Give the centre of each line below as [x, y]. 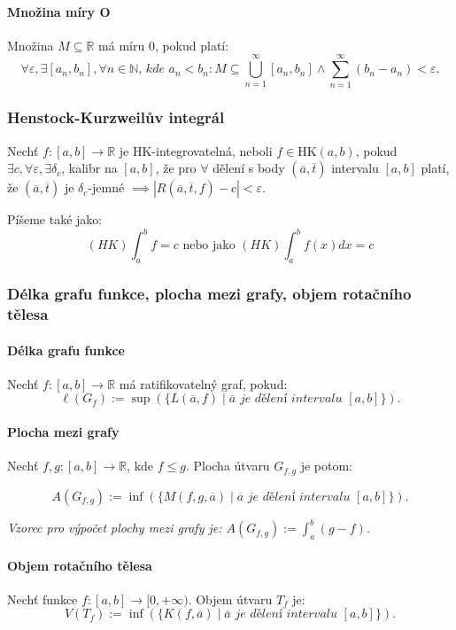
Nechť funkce [43, 599]
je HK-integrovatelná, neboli [196, 150]
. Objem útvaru [230, 599]
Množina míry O [59, 11]
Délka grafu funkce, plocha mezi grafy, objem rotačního [209, 294]
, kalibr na [89, 168]
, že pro [176, 168]
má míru [122, 45]
